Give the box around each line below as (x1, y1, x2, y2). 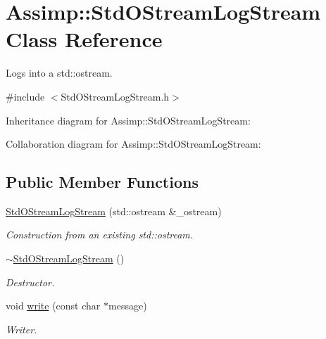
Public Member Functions (6, 171, 199, 193)
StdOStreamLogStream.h (61, 89, 170, 103)
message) (108, 298, 147, 313)
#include (6, 89, 45, 103)
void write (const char (6, 298, 101, 313)
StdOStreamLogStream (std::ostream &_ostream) (6, 203, 222, 218)
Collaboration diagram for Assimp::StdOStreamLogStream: (6, 136, 261, 151)
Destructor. (6, 274, 55, 289)
